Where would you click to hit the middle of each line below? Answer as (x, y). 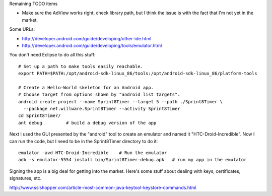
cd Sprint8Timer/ (40, 116)
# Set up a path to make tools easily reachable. (81, 66)
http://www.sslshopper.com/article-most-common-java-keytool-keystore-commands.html (103, 187)
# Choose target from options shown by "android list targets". (99, 95)
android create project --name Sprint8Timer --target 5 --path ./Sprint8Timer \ (121, 102)
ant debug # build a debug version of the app (87, 123)
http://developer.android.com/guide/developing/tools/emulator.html (92, 45)
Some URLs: (22, 29)
